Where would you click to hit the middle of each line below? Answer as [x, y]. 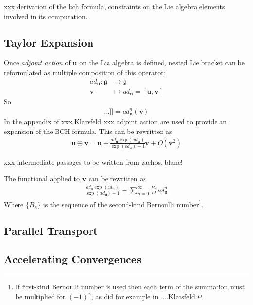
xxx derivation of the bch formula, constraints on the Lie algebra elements [115, 6]
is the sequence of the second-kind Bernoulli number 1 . [123, 203]
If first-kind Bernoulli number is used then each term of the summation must [130, 287]
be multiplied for [40, 296]
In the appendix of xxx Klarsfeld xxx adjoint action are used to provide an [116, 122]
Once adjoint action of [37, 63]
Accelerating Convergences [73, 259]
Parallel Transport [51, 230]
